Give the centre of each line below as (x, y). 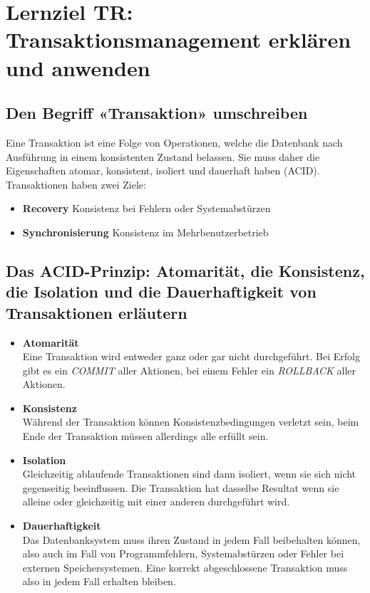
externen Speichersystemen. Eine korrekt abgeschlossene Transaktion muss (185, 567)
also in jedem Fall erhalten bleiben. (99, 581)
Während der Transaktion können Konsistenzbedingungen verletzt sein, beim (191, 422)
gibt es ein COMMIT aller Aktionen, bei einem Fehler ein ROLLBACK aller (189, 370)
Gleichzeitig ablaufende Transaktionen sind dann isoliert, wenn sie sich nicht (189, 474)
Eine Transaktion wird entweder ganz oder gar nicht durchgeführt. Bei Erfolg (191, 356)
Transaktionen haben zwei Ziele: (76, 184)
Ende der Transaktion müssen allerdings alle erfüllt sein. (145, 436)
